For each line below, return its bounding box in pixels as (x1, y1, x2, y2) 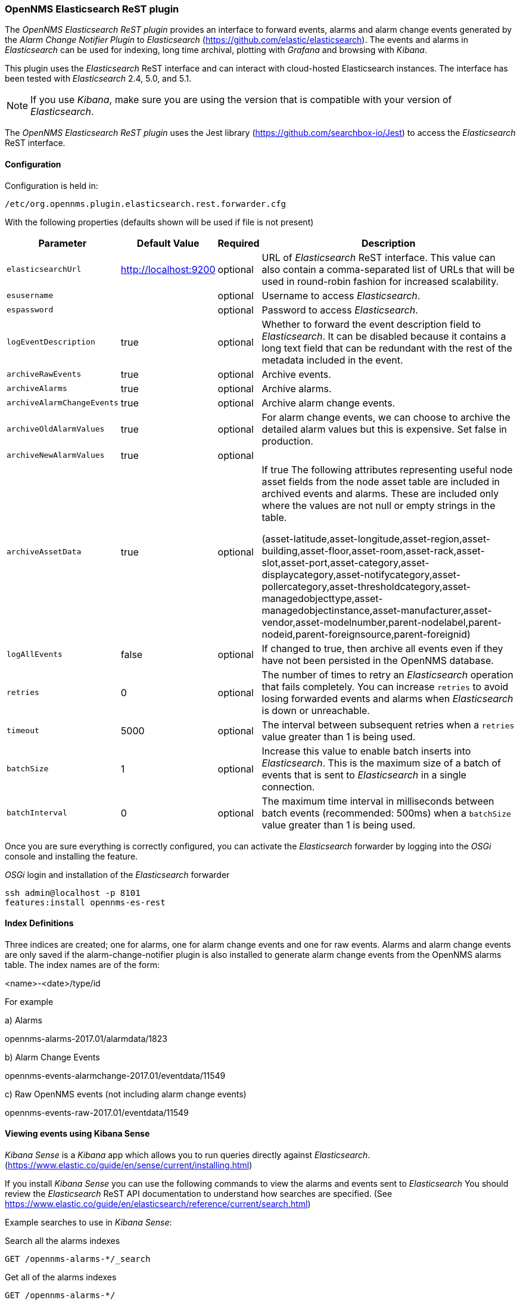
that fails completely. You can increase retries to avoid (261, 680, 509, 693)
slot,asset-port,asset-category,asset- (261, 556, 429, 569)
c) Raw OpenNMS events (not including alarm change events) (5, 1088, 247, 1099)
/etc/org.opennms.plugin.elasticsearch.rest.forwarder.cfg (5, 198, 287, 209)
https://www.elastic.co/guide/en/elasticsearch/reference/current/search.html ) (5, 1199, 311, 1209)
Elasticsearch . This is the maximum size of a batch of (261, 756, 501, 769)
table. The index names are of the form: (5, 959, 160, 970)
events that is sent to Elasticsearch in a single (261, 768, 466, 781)
